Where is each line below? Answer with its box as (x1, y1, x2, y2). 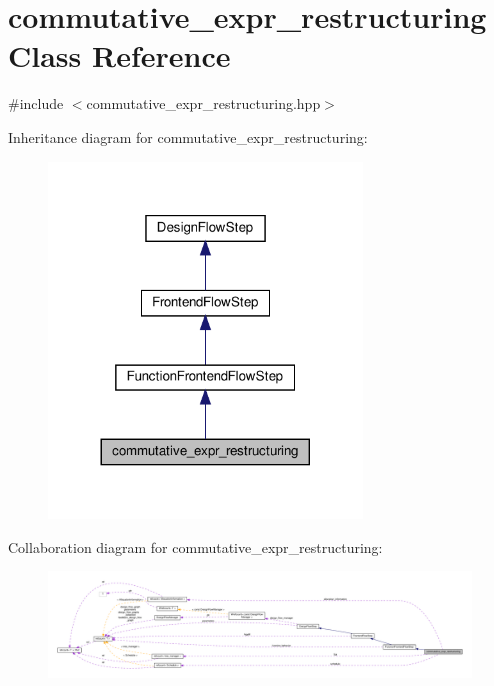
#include (8, 93, 64, 114)
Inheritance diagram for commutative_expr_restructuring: (8, 126, 368, 147)
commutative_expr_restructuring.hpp (86, 93, 321, 114)
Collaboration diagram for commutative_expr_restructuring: (8, 536, 383, 557)
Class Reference (8, 35, 231, 76)
